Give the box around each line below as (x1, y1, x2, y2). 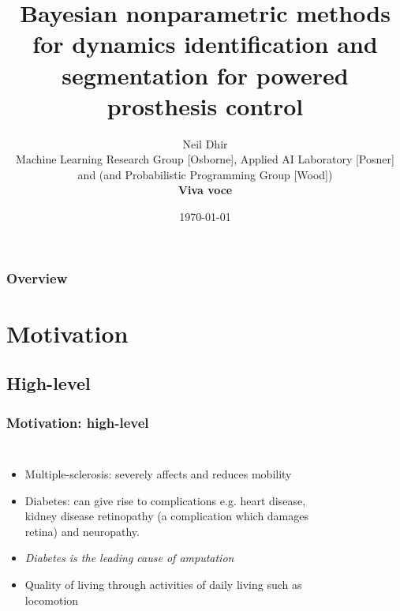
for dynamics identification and (32, 28, 378, 60)
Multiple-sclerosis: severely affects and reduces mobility (24, 465, 292, 482)
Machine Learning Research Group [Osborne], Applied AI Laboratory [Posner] (16, 151, 394, 167)
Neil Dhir (182, 135, 228, 152)
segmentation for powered (62, 58, 349, 91)
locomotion (24, 591, 79, 608)
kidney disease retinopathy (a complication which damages (24, 508, 309, 524)
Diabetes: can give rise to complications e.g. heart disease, (24, 492, 306, 508)
